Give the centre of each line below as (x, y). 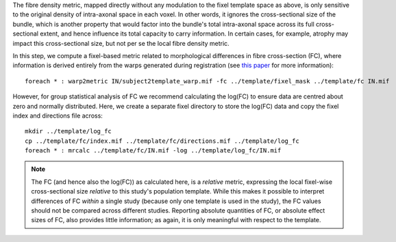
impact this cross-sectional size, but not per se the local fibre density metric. (121, 43)
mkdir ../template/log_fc (69, 131)
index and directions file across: (58, 116)
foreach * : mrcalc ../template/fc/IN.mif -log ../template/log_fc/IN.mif (153, 151)
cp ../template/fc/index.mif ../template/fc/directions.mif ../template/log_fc (162, 141)
